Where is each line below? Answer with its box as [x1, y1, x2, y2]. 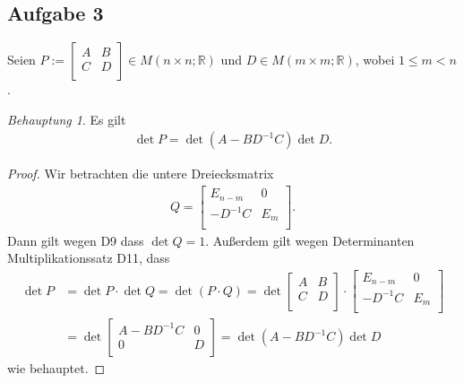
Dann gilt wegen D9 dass [7, 231, 144, 249]
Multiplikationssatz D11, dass [7, 248, 170, 267]
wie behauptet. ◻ [7, 359, 106, 378]
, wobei [355, 50, 395, 69]
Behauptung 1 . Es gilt [7, 109, 126, 128]
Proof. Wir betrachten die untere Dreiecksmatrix [7, 164, 274, 183]
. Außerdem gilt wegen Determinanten [205, 231, 415, 249]
